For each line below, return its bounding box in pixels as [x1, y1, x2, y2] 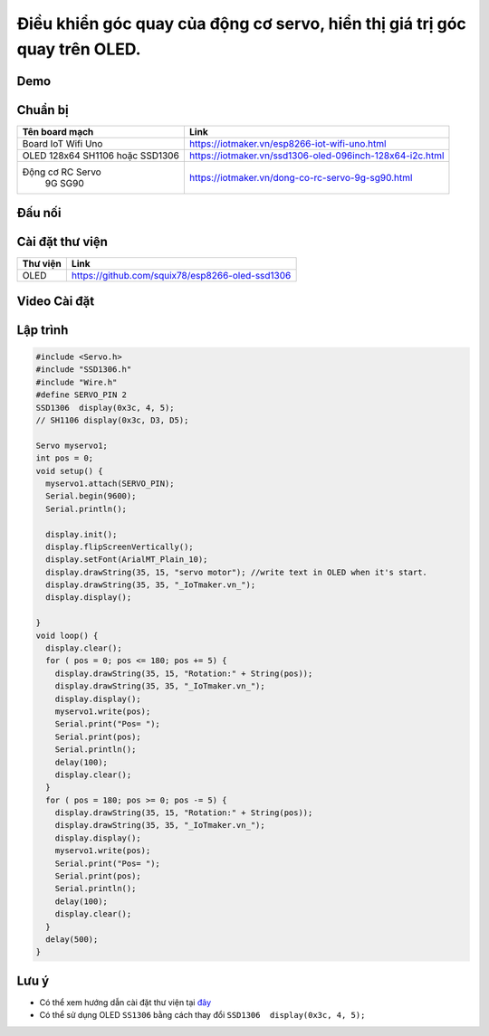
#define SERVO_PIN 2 [35, 390, 127, 400]
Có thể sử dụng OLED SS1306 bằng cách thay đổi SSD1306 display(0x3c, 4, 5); [39, 1010, 366, 1021]
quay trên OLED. [16, 39, 141, 59]
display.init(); [45, 529, 118, 539]
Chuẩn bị [16, 102, 69, 118]
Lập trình [16, 322, 69, 337]
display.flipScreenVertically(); [45, 541, 194, 552]
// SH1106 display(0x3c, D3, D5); [35, 414, 189, 425]
